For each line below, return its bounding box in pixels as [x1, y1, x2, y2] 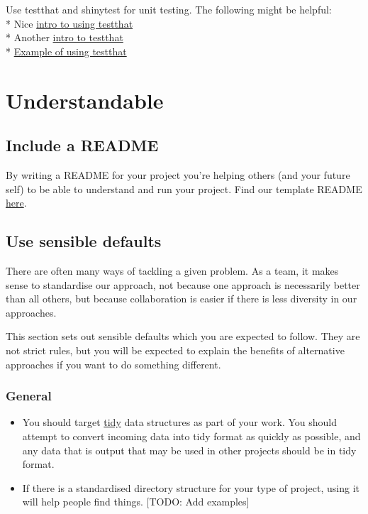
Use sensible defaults [6, 230, 162, 252]
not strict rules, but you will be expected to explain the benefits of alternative [6, 342, 345, 357]
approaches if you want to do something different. [6, 356, 221, 371]
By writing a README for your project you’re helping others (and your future [6, 167, 350, 182]
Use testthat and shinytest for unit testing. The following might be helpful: [6, 2, 332, 16]
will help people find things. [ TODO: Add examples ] [22, 494, 250, 509]
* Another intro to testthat [6, 30, 123, 45]
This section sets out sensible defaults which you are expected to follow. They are [6, 329, 360, 344]
